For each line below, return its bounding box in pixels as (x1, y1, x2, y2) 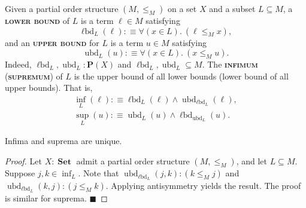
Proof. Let (5, 155, 42, 167)
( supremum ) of (5, 69, 63, 82)
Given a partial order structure (5, 2, 119, 14)
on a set (167, 2, 197, 14)
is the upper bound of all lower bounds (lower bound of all (74, 69, 289, 82)
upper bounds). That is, (5, 81, 93, 94)
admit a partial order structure (76, 155, 190, 167)
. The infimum (202, 58, 258, 71)
